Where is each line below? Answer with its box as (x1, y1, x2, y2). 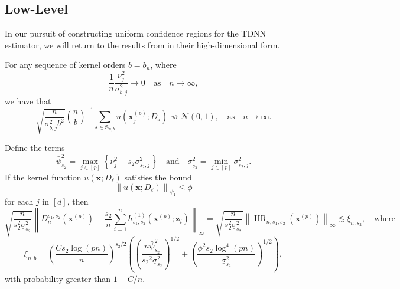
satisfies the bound (124, 170, 192, 183)
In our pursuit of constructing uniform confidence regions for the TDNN (5, 27, 266, 40)
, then (67, 195, 89, 208)
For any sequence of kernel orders (5, 58, 126, 71)
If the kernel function (5, 170, 82, 183)
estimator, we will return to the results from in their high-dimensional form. (5, 38, 280, 51)
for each (5, 195, 34, 208)
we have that (5, 95, 51, 107)
